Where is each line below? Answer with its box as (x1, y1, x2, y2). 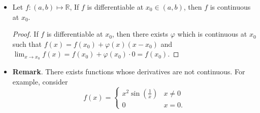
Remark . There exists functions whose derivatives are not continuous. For (12, 66, 245, 77)
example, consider (12, 76, 68, 87)
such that (12, 38, 42, 49)
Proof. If (12, 29, 39, 39)
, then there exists (112, 29, 169, 39)
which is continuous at (177, 29, 247, 39)
